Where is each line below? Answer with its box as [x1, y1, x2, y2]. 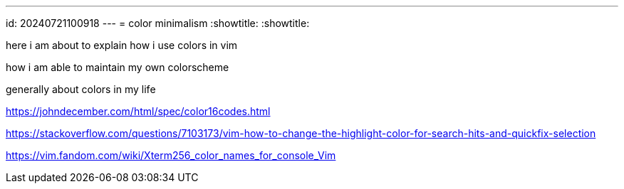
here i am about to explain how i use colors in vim [6, 39, 238, 51]
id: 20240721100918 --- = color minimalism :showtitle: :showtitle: [6, 17, 310, 29]
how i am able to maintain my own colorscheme [6, 61, 229, 73]
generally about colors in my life [6, 83, 156, 95]
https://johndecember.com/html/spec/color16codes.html [6, 105, 271, 117]
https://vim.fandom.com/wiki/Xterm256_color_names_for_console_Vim [6, 149, 336, 161]
